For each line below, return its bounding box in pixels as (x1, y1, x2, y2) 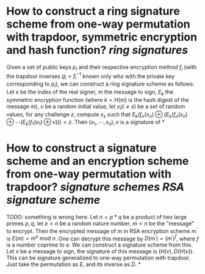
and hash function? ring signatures (6, 43, 189, 57)
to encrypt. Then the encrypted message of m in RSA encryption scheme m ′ (6, 226, 198, 234)
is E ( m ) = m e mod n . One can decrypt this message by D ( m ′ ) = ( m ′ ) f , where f (6, 234, 200, 242)
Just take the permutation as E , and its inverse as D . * (6, 261, 142, 268)
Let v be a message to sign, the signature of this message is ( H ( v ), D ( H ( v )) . (6, 248, 194, 255)
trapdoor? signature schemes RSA (6, 180, 185, 194)
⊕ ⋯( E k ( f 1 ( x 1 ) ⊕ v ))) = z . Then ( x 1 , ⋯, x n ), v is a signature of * (6, 118, 165, 128)
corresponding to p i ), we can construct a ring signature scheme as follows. (6, 81, 195, 89)
